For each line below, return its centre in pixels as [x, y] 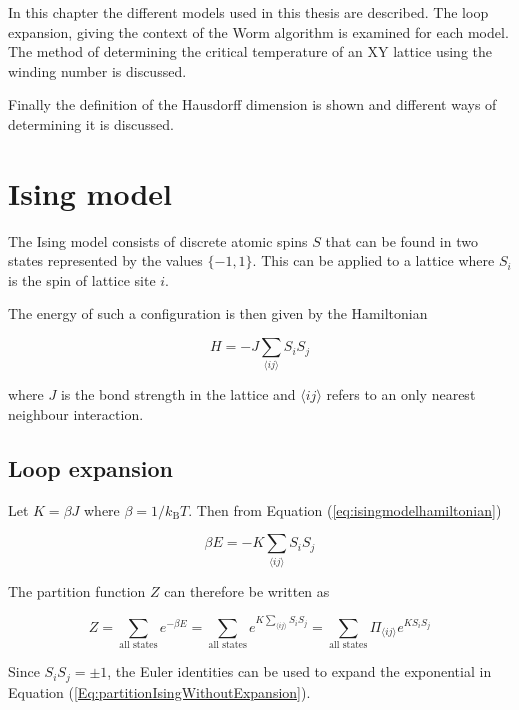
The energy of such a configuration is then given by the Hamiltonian [218, 313]
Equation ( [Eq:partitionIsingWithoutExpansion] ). [159, 691]
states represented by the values [105, 260]
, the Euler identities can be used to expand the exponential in [299, 671]
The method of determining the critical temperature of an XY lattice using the [250, 51]
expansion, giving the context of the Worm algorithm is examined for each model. [258, 31]
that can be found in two [401, 240]
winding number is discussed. [97, 70]
